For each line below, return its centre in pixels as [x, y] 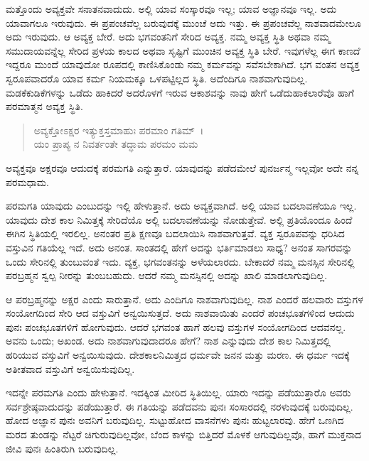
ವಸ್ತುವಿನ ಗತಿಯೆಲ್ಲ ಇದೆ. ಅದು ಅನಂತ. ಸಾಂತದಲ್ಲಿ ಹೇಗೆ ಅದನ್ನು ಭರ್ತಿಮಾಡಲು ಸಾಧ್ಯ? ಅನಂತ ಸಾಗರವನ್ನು [179, 247]
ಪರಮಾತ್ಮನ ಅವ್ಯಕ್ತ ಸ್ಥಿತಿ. [44, 106]
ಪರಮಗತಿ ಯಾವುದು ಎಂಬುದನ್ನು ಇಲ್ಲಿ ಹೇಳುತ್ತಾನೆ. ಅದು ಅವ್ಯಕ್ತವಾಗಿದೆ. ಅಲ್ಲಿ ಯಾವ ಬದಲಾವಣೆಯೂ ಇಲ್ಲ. [181, 206]
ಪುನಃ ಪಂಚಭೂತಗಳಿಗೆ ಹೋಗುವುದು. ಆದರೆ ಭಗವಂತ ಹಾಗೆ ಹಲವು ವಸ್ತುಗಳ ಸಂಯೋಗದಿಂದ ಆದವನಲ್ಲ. [176, 326]
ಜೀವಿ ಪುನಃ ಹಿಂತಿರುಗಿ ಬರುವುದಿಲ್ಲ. [62, 448]
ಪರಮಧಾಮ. [27, 181]
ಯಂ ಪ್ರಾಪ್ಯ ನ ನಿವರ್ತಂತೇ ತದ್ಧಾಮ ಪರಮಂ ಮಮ [116, 144]
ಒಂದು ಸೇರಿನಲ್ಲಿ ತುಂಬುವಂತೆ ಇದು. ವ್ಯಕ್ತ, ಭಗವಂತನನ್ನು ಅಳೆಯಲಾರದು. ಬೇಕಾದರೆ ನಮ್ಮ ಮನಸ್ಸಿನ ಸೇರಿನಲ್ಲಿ [180, 261]
